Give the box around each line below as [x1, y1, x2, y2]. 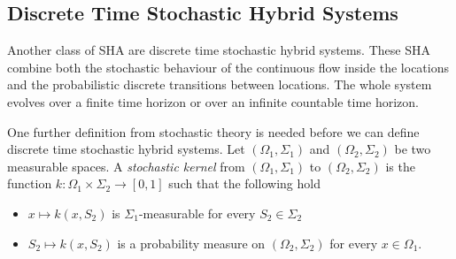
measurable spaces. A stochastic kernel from [7, 156, 245, 175]
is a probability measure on [117, 233, 266, 252]
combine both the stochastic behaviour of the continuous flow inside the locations [7, 57, 449, 76]
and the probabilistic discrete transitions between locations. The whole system [7, 75, 432, 94]
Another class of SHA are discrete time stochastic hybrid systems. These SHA [7, 41, 430, 59]
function [7, 174, 52, 193]
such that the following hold [168, 174, 321, 193]
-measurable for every [138, 203, 256, 222]
